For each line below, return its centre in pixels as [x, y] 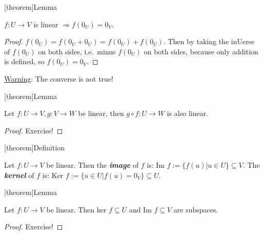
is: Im [156, 164]
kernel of [19, 175]
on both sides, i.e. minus [77, 51]
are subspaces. [196, 209]
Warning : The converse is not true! [59, 78]
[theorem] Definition [35, 148]
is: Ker [53, 175]
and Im [140, 209]
